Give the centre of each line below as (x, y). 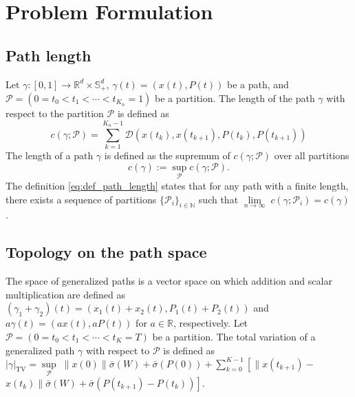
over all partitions (312, 155)
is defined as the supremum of (167, 155)
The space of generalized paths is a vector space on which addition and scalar (169, 281)
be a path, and (258, 84)
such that (218, 199)
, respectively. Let (211, 323)
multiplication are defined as (65, 294)
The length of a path (50, 155)
